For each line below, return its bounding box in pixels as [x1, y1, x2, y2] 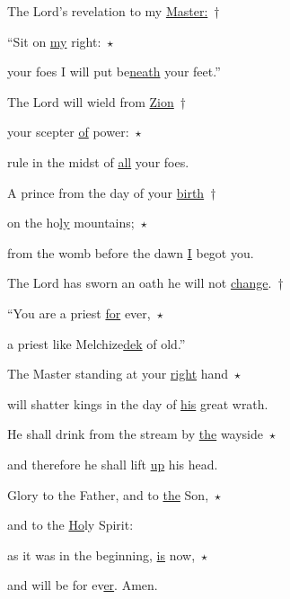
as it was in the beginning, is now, [7, 545, 196, 564]
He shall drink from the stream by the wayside [7, 425, 264, 443]
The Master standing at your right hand [7, 364, 229, 383]
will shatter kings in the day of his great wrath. [7, 394, 268, 413]
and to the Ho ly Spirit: [7, 515, 134, 534]
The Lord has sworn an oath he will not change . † [7, 273, 284, 292]
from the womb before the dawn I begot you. [7, 243, 254, 262]
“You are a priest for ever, [7, 303, 151, 322]
